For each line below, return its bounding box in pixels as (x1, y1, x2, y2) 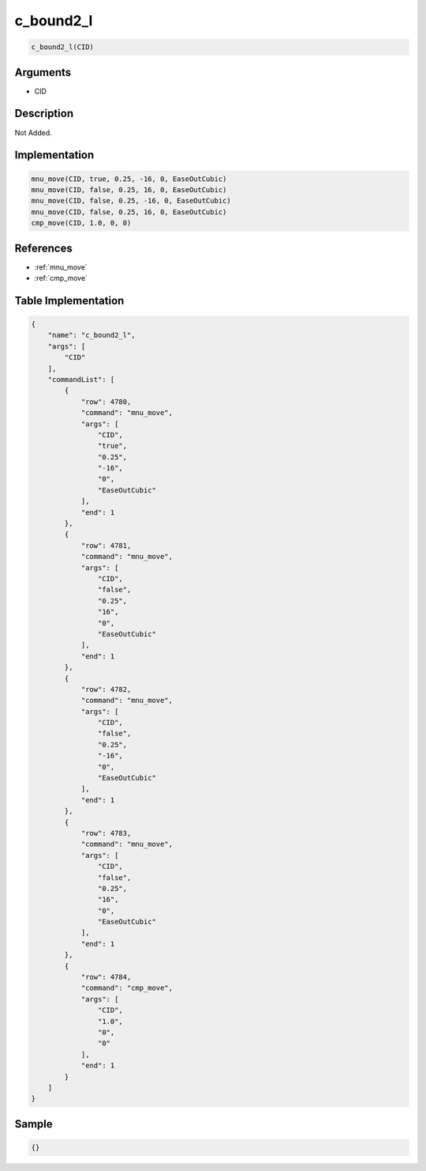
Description (14, 107, 74, 120)
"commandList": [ (47, 375, 115, 383)
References (14, 241, 73, 255)
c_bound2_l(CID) (31, 43, 95, 51)
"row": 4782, (80, 685, 132, 693)
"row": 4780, (80, 397, 132, 406)
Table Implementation (14, 293, 125, 308)
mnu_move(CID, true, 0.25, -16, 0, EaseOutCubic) (31, 174, 227, 183)
